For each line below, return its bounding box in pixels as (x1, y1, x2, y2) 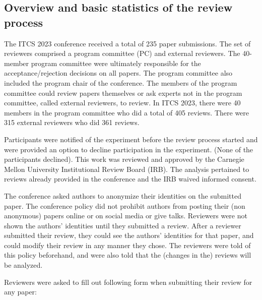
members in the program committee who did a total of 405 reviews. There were (4, 107, 249, 117)
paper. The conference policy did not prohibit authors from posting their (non (4, 200, 245, 211)
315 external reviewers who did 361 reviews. (4, 117, 140, 128)
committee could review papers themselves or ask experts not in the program (4, 87, 242, 98)
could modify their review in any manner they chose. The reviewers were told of (4, 239, 251, 250)
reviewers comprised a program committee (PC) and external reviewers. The (4, 48, 240, 58)
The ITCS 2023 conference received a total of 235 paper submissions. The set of (4, 38, 251, 48)
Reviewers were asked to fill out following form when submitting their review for (4, 276, 252, 287)
